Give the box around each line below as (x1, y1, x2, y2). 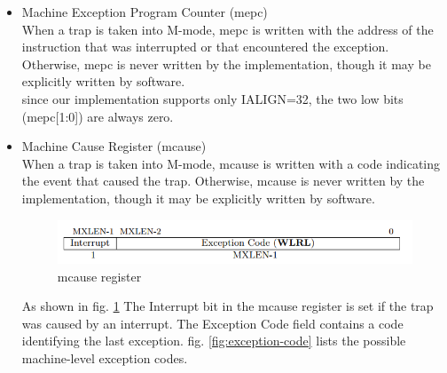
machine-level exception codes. (21, 348, 188, 367)
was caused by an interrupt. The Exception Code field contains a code (21, 313, 404, 332)
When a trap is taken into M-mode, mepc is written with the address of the (21, 20, 434, 38)
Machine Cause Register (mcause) (21, 137, 207, 155)
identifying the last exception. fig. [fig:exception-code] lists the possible (21, 331, 406, 350)
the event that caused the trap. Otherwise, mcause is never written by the (21, 171, 425, 190)
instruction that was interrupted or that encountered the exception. (21, 37, 389, 56)
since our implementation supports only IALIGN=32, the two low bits (21, 89, 404, 107)
